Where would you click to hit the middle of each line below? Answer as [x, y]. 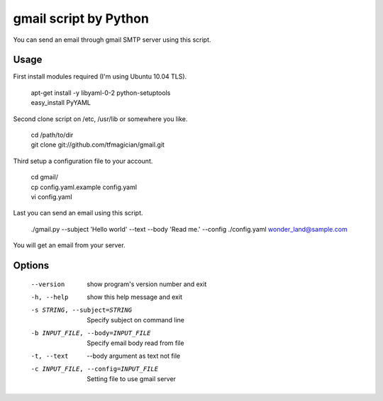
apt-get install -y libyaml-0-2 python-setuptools [101, 93]
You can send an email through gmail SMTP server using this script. [112, 40]
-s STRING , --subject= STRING [82, 310]
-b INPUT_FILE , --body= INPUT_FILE [91, 333]
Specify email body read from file [135, 343]
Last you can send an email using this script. [78, 213]
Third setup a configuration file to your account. [83, 161]
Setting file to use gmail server [132, 378]
